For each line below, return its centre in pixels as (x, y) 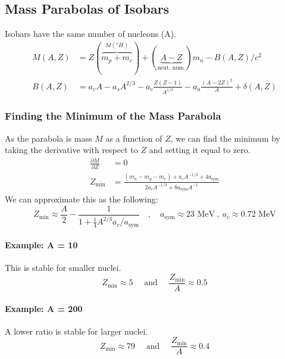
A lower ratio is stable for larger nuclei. (76, 331)
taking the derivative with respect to (71, 150)
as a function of (134, 138)
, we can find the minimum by (226, 138)
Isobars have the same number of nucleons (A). (91, 34)
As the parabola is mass (48, 138)
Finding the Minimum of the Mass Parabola (113, 116)
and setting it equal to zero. (200, 150)
